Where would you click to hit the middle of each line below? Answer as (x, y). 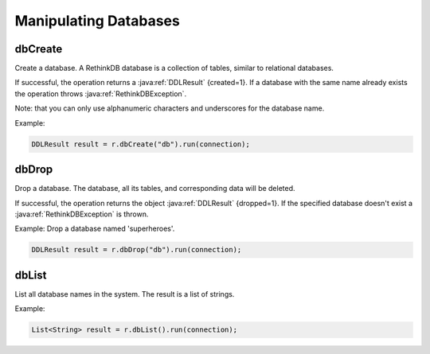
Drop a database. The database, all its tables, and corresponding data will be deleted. (155, 189)
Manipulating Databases (98, 21)
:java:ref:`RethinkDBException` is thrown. (82, 214)
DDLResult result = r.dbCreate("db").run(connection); (141, 144)
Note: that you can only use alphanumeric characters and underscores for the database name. (170, 108)
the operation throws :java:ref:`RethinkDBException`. (101, 93)
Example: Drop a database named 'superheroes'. (95, 229)
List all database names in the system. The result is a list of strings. (125, 294)
